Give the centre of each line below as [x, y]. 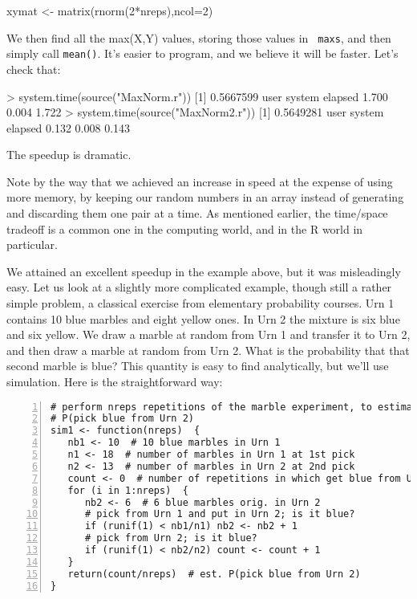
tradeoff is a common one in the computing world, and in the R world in [185, 228]
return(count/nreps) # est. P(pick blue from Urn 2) [214, 574]
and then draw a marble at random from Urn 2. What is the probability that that [208, 350]
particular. [32, 244]
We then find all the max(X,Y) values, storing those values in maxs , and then [199, 37]
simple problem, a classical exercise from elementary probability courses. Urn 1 [200, 303]
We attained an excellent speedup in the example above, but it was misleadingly [204, 271]
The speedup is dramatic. [69, 155]
